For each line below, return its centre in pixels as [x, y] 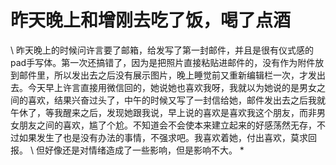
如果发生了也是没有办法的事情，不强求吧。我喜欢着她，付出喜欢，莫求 [163, 137]
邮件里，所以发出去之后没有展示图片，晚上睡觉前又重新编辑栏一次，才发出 [172, 75]
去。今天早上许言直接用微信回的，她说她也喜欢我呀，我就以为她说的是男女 [163, 87]
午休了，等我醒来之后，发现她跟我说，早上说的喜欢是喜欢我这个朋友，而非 [163, 112]
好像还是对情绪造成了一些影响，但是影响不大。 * [144, 150]
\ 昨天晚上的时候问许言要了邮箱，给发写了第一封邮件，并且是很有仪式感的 [162, 50]
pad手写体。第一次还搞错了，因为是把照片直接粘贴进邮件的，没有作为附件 [163, 62]
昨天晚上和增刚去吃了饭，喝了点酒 [151, 20]
